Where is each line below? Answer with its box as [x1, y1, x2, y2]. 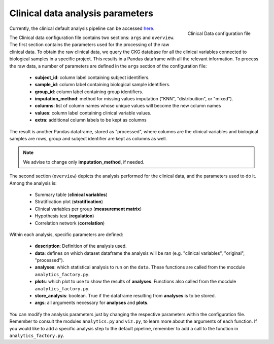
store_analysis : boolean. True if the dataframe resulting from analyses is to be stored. [35, 293, 216, 299]
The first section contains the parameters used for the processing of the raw [9, 42, 169, 48]
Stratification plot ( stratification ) [35, 199, 104, 205]
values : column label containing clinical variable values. [35, 109, 152, 116]
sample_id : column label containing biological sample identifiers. [35, 82, 170, 88]
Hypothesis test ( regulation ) [35, 213, 94, 219]
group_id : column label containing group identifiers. [35, 89, 144, 95]
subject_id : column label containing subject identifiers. [35, 74, 150, 81]
